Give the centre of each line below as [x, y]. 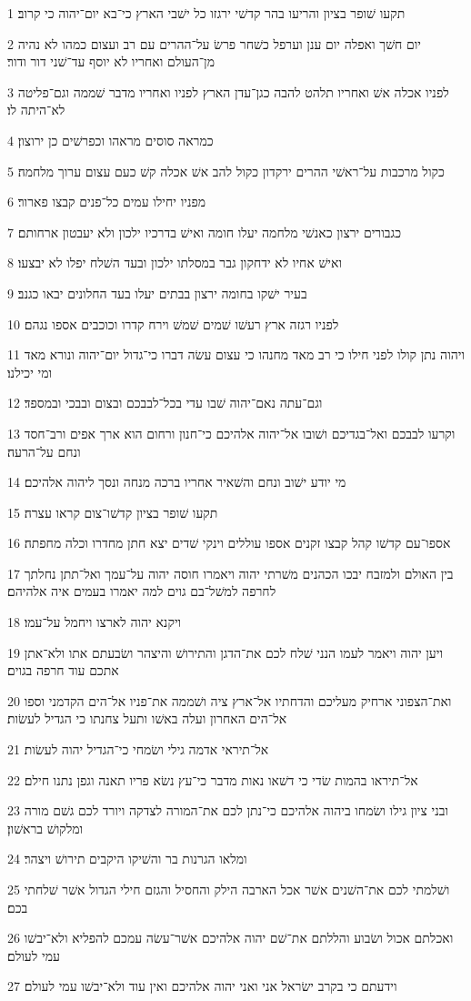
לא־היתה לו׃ [36, 110]
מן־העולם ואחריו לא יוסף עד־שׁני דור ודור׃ [111, 61]
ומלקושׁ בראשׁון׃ [45, 828]
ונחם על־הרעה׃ [44, 451]
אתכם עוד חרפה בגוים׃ [63, 670]
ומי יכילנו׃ [30, 372]
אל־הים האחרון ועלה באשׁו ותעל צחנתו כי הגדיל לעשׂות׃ [147, 718]
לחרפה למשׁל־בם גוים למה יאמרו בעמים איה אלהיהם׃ [142, 591]
